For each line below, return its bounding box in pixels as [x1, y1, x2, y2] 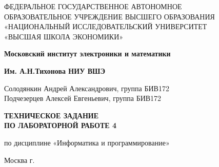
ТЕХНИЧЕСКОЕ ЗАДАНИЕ [4, 110, 99, 120]
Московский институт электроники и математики [4, 48, 171, 59]
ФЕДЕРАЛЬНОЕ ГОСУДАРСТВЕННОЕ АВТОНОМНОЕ [4, 1, 182, 11]
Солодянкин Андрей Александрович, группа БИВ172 [4, 82, 169, 93]
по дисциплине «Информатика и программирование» [4, 137, 170, 148]
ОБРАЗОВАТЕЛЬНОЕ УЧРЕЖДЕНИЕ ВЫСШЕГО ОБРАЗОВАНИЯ [4, 11, 215, 22]
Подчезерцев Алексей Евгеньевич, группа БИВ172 [4, 93, 162, 103]
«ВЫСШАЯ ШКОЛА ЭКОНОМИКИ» [4, 31, 124, 41]
